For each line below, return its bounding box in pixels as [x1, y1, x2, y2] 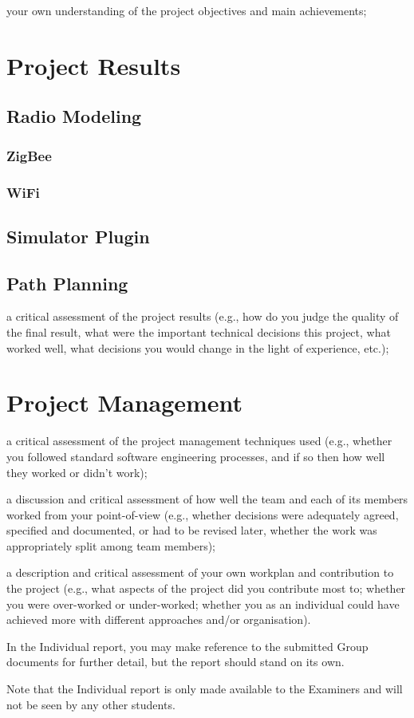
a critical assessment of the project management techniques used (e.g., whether [6, 432, 392, 449]
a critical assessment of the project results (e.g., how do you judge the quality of [6, 308, 399, 325]
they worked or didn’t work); [6, 464, 148, 480]
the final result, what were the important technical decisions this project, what [6, 324, 391, 341]
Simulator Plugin [6, 223, 150, 248]
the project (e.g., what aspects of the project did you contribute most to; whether [6, 580, 406, 597]
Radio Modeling [6, 104, 142, 128]
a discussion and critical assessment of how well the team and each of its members [6, 491, 408, 507]
